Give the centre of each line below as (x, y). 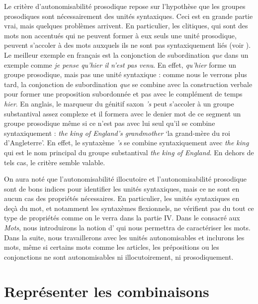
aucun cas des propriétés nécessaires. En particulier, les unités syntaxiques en (122, 198)
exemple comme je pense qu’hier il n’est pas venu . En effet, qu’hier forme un (120, 64)
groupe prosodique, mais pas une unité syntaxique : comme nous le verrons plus (126, 74)
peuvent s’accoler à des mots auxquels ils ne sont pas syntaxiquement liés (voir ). (128, 45)
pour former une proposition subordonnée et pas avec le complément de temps (123, 94)
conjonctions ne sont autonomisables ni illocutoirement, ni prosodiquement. (119, 256)
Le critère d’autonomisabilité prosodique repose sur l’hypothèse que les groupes (125, 6)
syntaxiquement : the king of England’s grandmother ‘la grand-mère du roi (117, 133)
